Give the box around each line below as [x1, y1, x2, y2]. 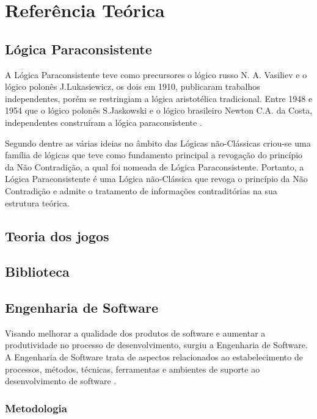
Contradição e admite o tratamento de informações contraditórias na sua [5, 184, 277, 197]
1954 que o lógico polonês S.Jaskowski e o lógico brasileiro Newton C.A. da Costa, [5, 104, 313, 117]
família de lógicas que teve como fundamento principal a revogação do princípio [5, 148, 303, 161]
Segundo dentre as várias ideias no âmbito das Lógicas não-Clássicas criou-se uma [5, 136, 311, 149]
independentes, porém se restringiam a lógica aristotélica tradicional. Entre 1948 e [5, 92, 313, 104]
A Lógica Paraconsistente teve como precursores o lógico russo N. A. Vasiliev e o [5, 68, 307, 81]
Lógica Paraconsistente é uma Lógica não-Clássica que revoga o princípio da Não [5, 172, 308, 185]
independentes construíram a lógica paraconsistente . [5, 115, 202, 128]
